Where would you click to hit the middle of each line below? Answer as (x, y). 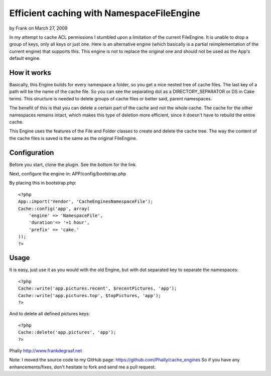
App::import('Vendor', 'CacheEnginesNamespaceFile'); (86, 202)
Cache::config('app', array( (54, 209)
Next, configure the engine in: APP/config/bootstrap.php (68, 174)
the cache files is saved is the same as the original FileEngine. (73, 138)
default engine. (25, 58)
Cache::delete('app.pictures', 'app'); (67, 332)
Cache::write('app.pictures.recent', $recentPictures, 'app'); (98, 288)
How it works (30, 73)
